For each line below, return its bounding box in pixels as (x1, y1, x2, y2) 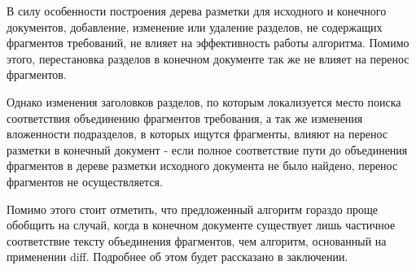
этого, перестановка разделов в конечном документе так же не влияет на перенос (7, 50, 409, 67)
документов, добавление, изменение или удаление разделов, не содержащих (7, 18, 383, 35)
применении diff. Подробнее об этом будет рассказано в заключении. (7, 248, 348, 265)
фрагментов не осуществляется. (7, 172, 163, 189)
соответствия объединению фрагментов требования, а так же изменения (7, 109, 363, 126)
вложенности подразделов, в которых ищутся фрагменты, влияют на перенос (7, 125, 388, 142)
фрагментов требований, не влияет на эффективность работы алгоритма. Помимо (7, 34, 409, 51)
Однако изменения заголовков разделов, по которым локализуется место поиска (7, 93, 401, 110)
